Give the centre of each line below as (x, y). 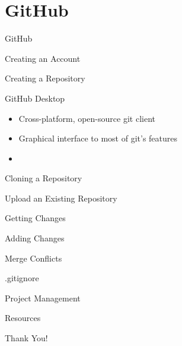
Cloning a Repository (44, 178)
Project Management (43, 298)
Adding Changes (35, 238)
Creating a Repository (45, 78)
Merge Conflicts (33, 258)
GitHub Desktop (35, 98)
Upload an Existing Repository (61, 198)
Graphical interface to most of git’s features (98, 138)
